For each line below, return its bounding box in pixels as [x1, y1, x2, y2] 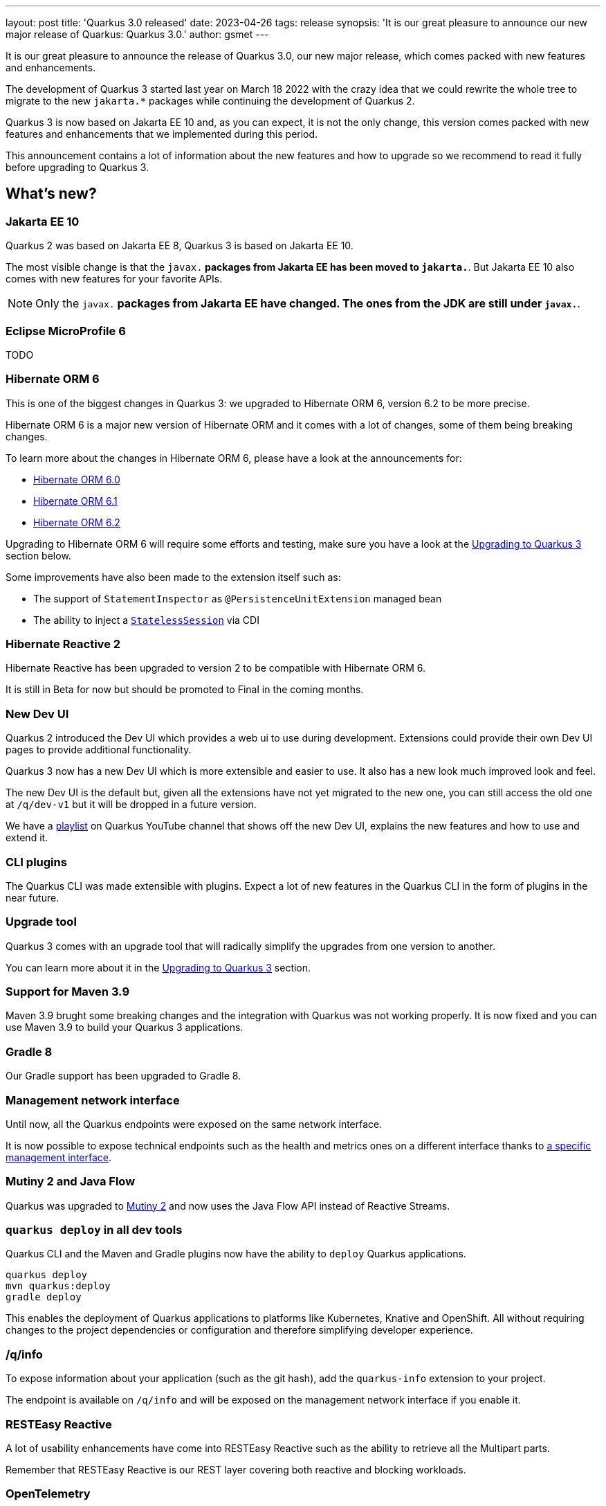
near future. [6, 891, 59, 904]
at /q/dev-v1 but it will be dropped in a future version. [6, 798, 257, 811]
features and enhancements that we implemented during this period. [6, 128, 318, 140]
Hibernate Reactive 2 [6, 637, 121, 652]
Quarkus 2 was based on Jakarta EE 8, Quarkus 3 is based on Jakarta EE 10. [6, 240, 353, 252]
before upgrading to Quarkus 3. [6, 161, 149, 173]
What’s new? [6, 185, 97, 203]
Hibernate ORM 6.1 [33, 494, 118, 507]
